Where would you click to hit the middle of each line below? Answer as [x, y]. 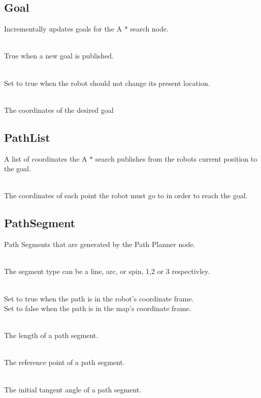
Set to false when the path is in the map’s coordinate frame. [98, 308]
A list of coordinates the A [46, 158]
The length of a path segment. [51, 335]
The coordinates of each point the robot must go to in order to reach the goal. [126, 195]
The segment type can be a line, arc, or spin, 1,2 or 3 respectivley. [107, 271]
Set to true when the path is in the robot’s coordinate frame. [99, 298]
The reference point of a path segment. [64, 362]
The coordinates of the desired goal [59, 110]
